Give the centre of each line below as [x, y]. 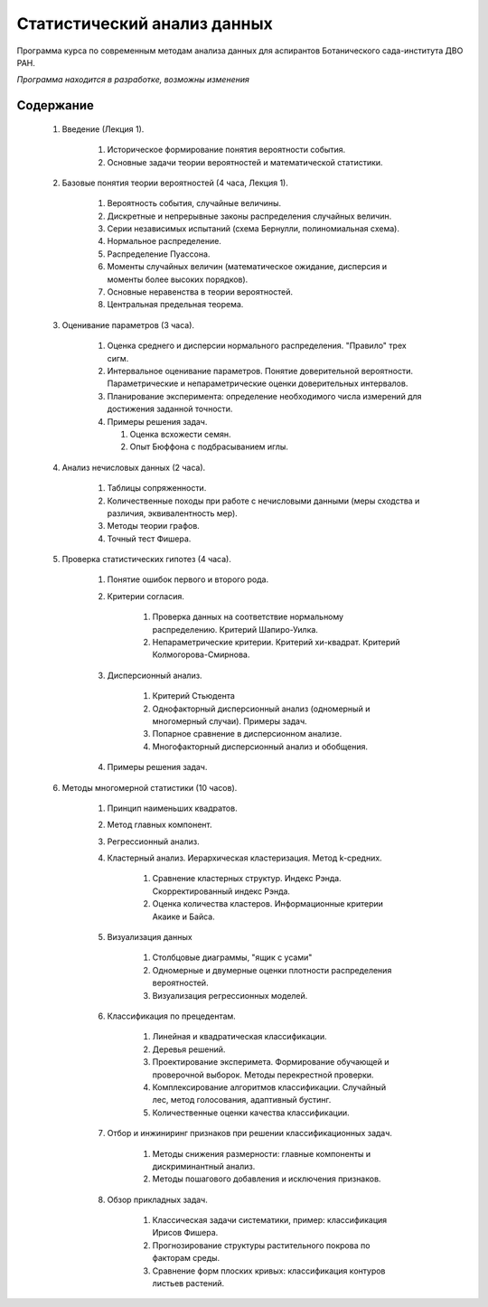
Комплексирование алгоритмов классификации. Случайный [269, 1087]
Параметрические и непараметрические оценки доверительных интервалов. [258, 383]
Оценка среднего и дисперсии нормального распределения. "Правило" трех [257, 346]
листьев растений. [188, 1283]
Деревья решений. [189, 1049]
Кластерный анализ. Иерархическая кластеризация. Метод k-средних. [245, 858]
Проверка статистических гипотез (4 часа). [147, 559]
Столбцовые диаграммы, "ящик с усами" [232, 957]
